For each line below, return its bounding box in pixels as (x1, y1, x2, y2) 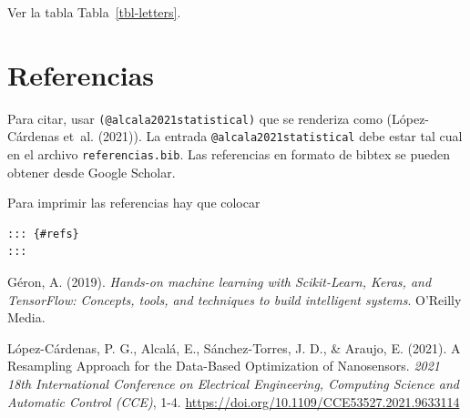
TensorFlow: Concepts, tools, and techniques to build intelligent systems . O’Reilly (7, 290, 462, 309)
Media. (7, 308, 46, 327)
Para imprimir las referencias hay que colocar (7, 193, 261, 212)
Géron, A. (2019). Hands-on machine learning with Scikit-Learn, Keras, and (7, 272, 432, 291)
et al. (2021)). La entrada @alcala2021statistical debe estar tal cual (63, 127, 463, 146)
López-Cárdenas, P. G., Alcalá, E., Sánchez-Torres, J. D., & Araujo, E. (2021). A (7, 338, 461, 357)
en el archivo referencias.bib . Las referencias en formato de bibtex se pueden (7, 145, 450, 164)
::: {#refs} (7, 227, 79, 240)
